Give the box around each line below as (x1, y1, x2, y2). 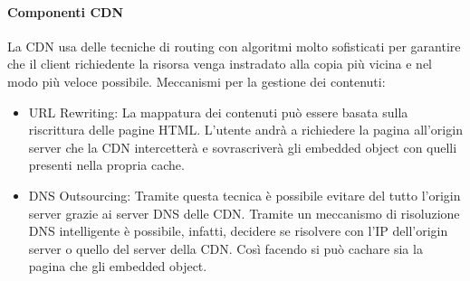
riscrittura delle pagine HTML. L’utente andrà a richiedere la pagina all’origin (28, 120, 463, 139)
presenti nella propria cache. (28, 155, 185, 174)
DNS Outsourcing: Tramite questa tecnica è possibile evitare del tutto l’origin (28, 185, 461, 204)
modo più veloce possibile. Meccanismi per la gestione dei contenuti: (7, 71, 386, 90)
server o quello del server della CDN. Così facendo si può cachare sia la (28, 239, 423, 258)
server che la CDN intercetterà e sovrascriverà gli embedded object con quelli (28, 137, 457, 156)
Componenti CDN (7, 2, 124, 21)
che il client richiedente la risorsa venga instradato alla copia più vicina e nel (7, 54, 432, 73)
